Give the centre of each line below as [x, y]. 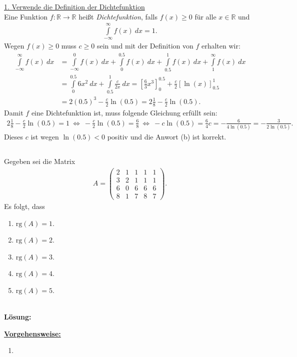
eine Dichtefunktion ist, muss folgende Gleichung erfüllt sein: [124, 112]
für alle [205, 16]
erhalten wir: [221, 46]
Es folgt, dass [24, 206]
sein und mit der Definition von [145, 46]
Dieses [14, 137]
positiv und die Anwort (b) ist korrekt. [167, 137]
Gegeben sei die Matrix [40, 161]
